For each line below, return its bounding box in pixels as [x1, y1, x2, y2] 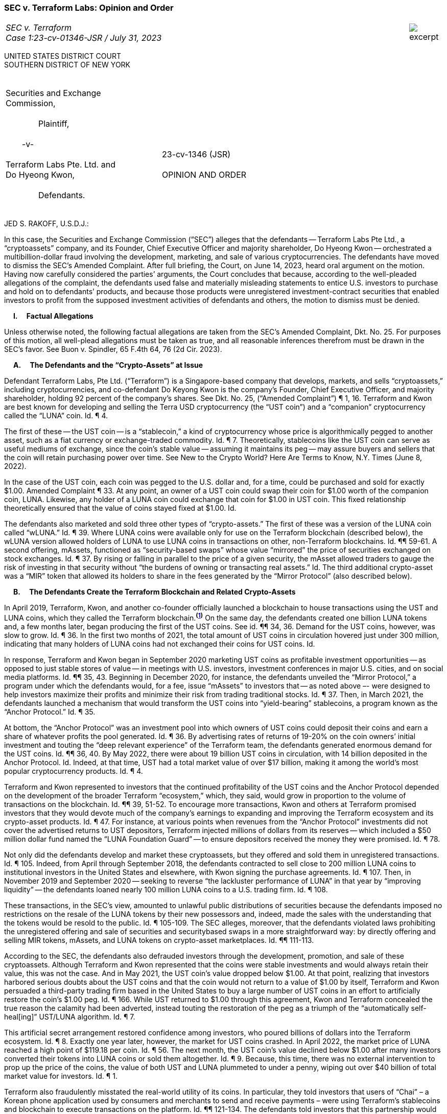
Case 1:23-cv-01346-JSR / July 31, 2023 [6, 33, 162, 43]
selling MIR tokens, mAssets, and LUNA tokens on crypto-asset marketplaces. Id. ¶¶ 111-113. [4, 936, 314, 945]
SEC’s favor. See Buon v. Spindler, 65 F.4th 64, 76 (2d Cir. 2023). [4, 345, 222, 354]
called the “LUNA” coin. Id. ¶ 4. [4, 411, 108, 420]
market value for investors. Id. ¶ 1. [4, 1072, 117, 1081]
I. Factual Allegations [13, 312, 93, 321]
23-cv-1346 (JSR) [162, 149, 231, 160]
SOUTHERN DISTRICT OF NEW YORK [4, 60, 130, 69]
